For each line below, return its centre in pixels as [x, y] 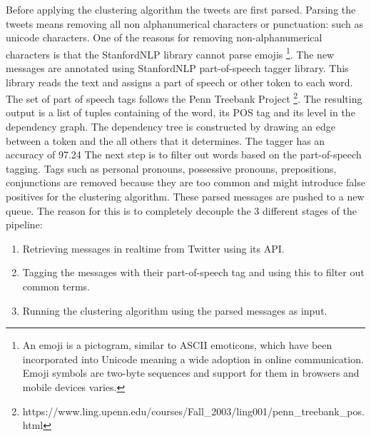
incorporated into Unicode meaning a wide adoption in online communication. [193, 359]
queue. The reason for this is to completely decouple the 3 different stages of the [182, 210]
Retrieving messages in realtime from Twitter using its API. [153, 248]
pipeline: [24, 224]
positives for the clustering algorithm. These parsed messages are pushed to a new [185, 197]
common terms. [56, 286]
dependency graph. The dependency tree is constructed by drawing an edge [171, 127]
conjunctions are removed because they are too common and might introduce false [185, 182]
